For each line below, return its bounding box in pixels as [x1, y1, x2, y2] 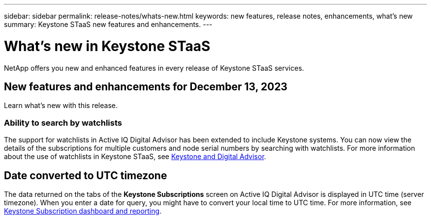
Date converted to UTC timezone [4, 169, 167, 182]
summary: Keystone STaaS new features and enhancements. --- [4, 20, 213, 28]
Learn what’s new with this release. [4, 101, 118, 110]
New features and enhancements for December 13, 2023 [4, 80, 288, 93]
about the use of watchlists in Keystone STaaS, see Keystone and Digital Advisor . [4, 152, 266, 161]
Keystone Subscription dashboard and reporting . [4, 206, 162, 215]
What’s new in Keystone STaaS [4, 37, 211, 55]
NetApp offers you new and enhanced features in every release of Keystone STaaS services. [4, 63, 304, 72]
